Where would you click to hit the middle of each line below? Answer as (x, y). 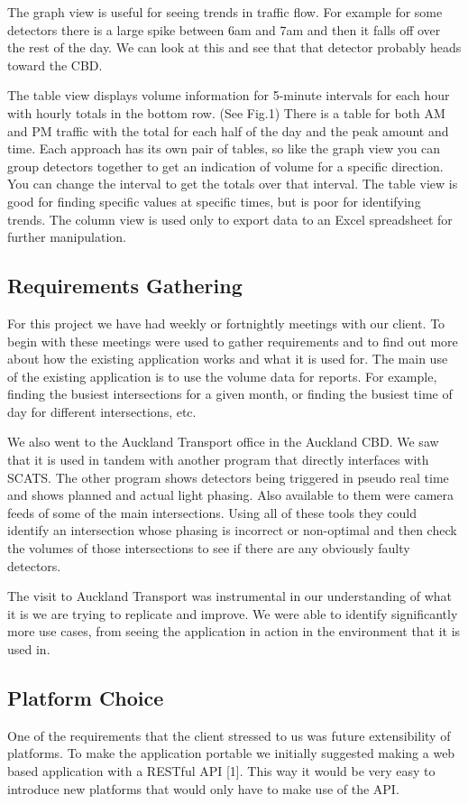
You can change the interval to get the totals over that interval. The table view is (233, 184)
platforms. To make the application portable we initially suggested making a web (231, 753)
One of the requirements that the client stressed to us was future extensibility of (229, 735)
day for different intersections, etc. (102, 411)
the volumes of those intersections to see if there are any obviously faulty (209, 548)
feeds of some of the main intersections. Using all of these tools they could (212, 512)
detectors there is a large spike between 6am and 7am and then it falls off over (224, 29)
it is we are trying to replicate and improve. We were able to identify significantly (233, 613)
